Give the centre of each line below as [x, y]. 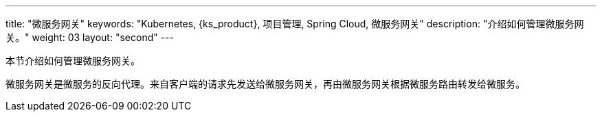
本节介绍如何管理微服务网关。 [73, 61]
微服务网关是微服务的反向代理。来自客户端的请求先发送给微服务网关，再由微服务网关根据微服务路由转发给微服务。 [265, 84]
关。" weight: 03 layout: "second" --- [90, 37]
